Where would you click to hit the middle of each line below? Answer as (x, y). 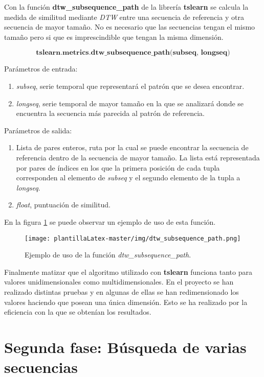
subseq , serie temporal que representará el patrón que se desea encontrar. (130, 86)
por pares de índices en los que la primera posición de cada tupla (118, 167)
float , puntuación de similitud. (63, 205)
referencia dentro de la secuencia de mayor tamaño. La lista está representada (138, 157)
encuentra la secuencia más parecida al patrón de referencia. (111, 113)
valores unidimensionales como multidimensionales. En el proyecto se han (119, 282)
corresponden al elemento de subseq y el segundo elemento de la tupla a (128, 178)
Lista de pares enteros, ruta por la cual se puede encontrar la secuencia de (132, 147)
